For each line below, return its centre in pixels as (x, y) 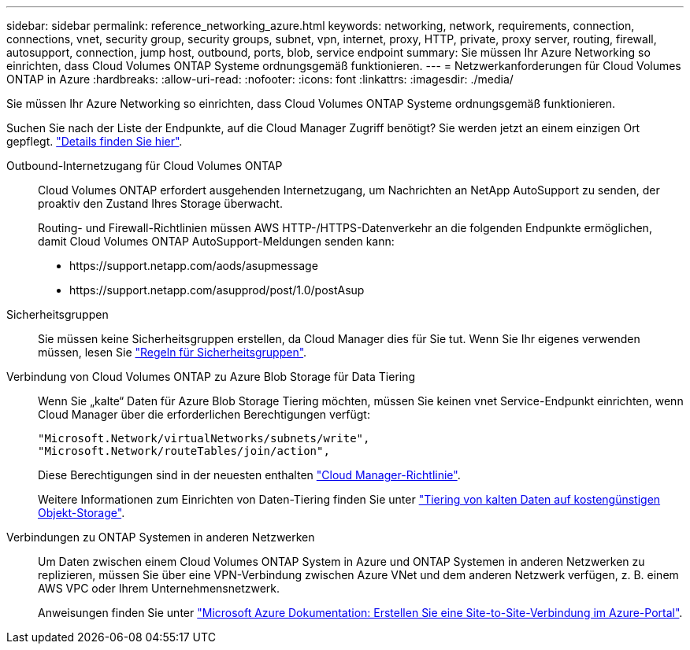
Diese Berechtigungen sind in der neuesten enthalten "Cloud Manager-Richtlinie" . (249, 475)
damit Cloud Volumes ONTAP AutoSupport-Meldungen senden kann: (216, 241)
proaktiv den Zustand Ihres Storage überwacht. (160, 203)
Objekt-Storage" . (82, 513)
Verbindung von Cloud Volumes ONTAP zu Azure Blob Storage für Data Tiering (211, 377)
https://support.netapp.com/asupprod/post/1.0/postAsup (217, 290)
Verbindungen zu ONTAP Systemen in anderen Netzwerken (161, 537)
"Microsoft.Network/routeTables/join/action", (184, 451)
